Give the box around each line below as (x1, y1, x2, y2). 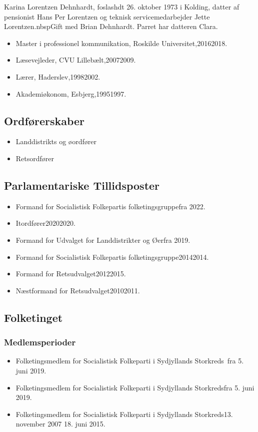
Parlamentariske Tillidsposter (4, 177, 160, 193)
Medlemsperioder (4, 336, 76, 348)
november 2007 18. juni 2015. (15, 418, 105, 429)
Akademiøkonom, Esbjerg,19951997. (15, 88, 126, 99)
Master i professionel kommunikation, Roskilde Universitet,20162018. (15, 38, 227, 48)
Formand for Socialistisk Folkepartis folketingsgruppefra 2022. (15, 201, 205, 211)
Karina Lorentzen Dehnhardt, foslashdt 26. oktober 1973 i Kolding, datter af (4, 2, 239, 12)
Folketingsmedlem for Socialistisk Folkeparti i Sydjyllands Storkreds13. (15, 408, 233, 419)
